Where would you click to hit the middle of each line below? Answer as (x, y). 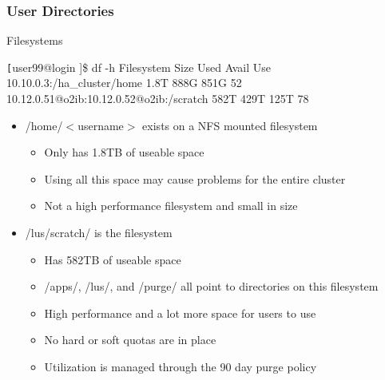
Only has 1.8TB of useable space (124, 152)
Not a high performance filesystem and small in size (171, 206)
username (101, 125)
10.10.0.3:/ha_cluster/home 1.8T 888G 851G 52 (124, 83)
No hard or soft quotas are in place (130, 340)
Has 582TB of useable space (113, 259)
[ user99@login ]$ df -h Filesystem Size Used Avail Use (139, 67)
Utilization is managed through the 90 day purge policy (181, 366)
